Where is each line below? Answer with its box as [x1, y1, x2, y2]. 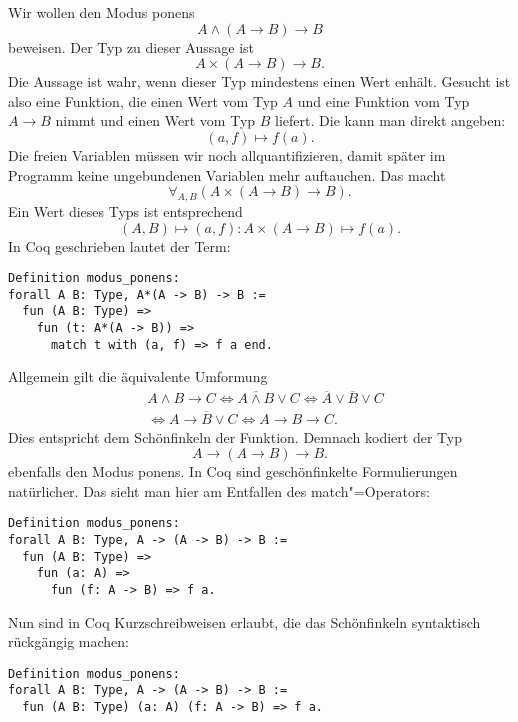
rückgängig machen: [8, 631, 129, 652]
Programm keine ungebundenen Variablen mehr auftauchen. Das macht [8, 164, 446, 185]
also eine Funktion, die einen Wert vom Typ [8, 90, 278, 111]
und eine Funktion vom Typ [297, 90, 470, 111]
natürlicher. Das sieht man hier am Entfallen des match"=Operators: [8, 480, 430, 501]
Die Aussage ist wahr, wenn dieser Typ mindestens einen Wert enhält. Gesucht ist [8, 71, 511, 92]
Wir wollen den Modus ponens [8, 2, 195, 22]
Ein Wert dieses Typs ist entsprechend [8, 200, 243, 221]
